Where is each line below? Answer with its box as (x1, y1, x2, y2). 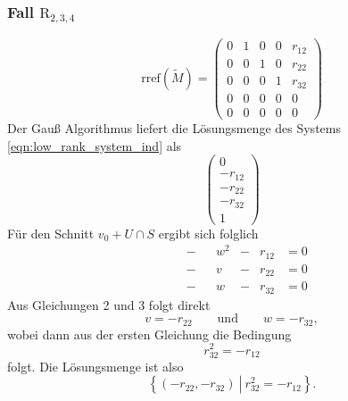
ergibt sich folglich (158, 223, 259, 242)
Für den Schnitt (7, 223, 95, 242)
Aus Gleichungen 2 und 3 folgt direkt (7, 295, 211, 313)
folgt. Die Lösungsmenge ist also (7, 356, 184, 375)
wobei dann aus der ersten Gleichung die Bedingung (7, 324, 292, 343)
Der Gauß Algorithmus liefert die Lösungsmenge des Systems (7, 118, 341, 137)
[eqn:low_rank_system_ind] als (7, 136, 182, 155)
